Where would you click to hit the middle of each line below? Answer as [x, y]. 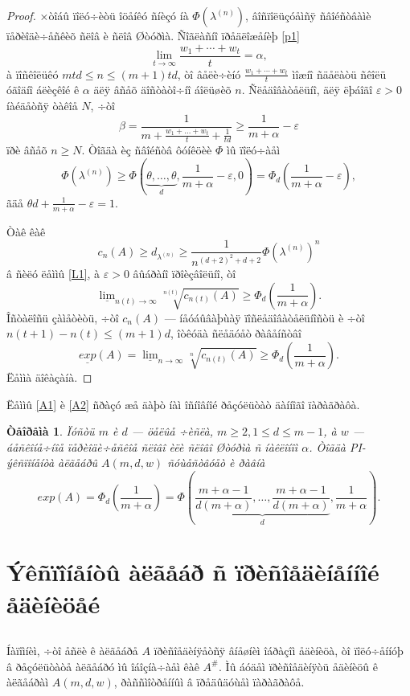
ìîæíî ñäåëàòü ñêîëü [339, 74]
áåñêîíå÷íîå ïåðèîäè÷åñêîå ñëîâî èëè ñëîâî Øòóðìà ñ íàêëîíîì [152, 446]
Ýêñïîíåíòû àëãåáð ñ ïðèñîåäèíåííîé [193, 572]
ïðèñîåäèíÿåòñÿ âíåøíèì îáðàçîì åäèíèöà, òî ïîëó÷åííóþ [279, 651]
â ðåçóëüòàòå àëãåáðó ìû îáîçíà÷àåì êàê [103, 666]
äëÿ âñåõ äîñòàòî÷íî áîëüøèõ [162, 90]
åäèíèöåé [53, 603]
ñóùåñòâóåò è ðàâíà [216, 463]
